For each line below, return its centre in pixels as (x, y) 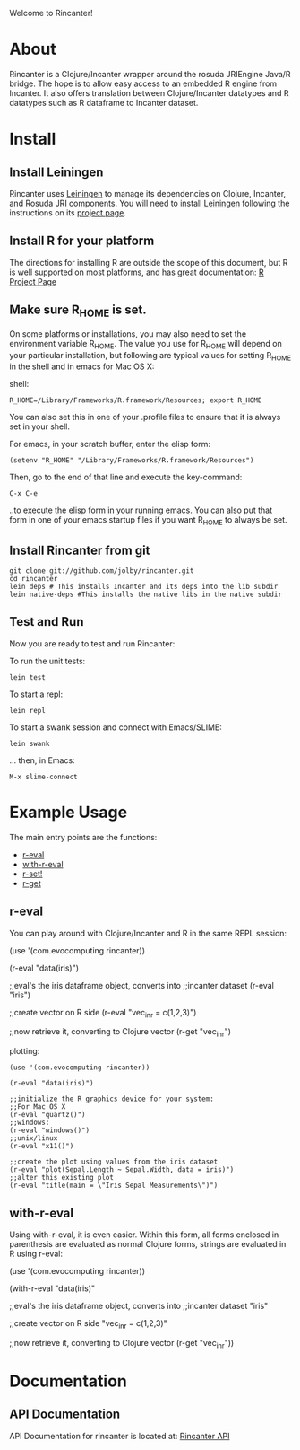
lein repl (28, 710)
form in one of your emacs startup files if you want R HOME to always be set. (149, 521)
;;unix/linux (34, 1138)
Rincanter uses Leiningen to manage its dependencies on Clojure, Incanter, (148, 193)
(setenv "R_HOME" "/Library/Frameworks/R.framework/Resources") (132, 461)
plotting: (25, 1051)
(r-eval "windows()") (50, 1130)
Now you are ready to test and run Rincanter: (92, 643)
